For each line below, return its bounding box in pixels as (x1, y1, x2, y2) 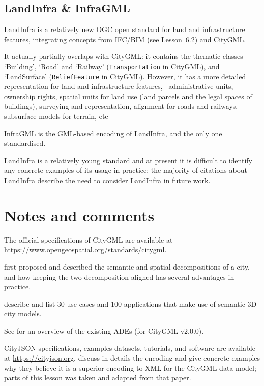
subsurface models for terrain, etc (4, 111, 108, 122)
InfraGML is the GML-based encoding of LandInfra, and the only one (4, 128, 222, 138)
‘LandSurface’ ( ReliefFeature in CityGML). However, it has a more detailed (4, 71, 246, 81)
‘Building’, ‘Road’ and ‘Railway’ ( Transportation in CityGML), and (4, 61, 220, 71)
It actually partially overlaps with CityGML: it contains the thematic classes (4, 51, 243, 62)
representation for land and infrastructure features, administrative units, (4, 81, 233, 92)
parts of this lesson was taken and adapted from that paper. (4, 372, 191, 383)
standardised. (4, 138, 46, 149)
